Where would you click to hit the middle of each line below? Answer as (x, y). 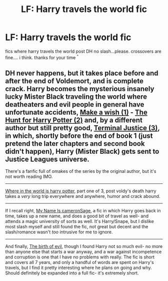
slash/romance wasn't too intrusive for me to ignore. (59, 232)
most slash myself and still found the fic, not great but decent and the (77, 227)
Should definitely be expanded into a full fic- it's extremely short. (72, 273)
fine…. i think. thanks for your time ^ (42, 57)
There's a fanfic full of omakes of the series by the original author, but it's (81, 171)
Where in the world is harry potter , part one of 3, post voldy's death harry (81, 191)
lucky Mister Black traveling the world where (76, 96)
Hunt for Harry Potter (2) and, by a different (74, 120)
